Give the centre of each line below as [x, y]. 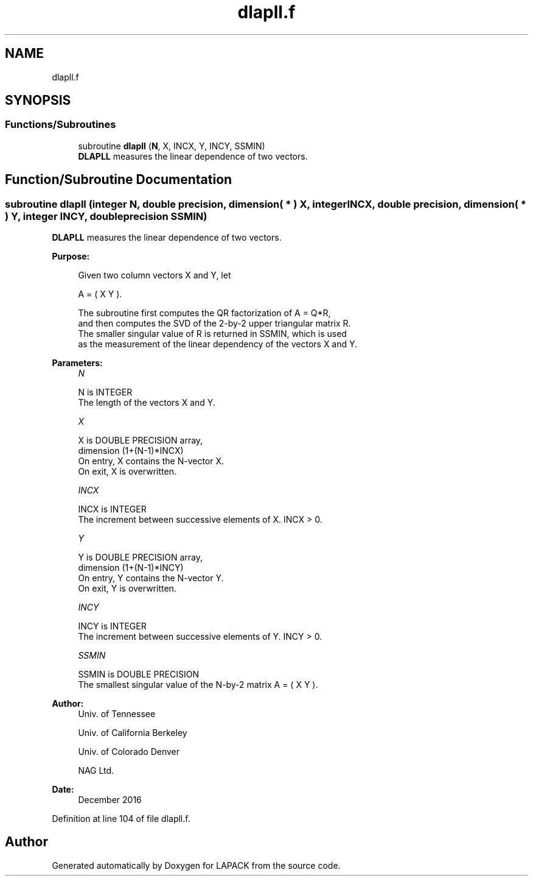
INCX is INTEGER [112, 509]
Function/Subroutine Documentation [119, 180]
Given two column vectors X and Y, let [155, 275]
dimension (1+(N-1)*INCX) [131, 451]
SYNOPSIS [38, 101]
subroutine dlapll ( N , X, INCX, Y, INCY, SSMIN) [172, 146]
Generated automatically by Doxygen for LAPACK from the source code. [196, 865]
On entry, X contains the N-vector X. [151, 461]
